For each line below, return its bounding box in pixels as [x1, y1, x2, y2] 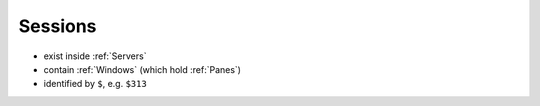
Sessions [18, 15, 97, 37]
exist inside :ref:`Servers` [43, 50, 147, 62]
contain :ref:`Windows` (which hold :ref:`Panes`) [43, 63, 242, 75]
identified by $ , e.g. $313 [43, 78, 147, 90]
